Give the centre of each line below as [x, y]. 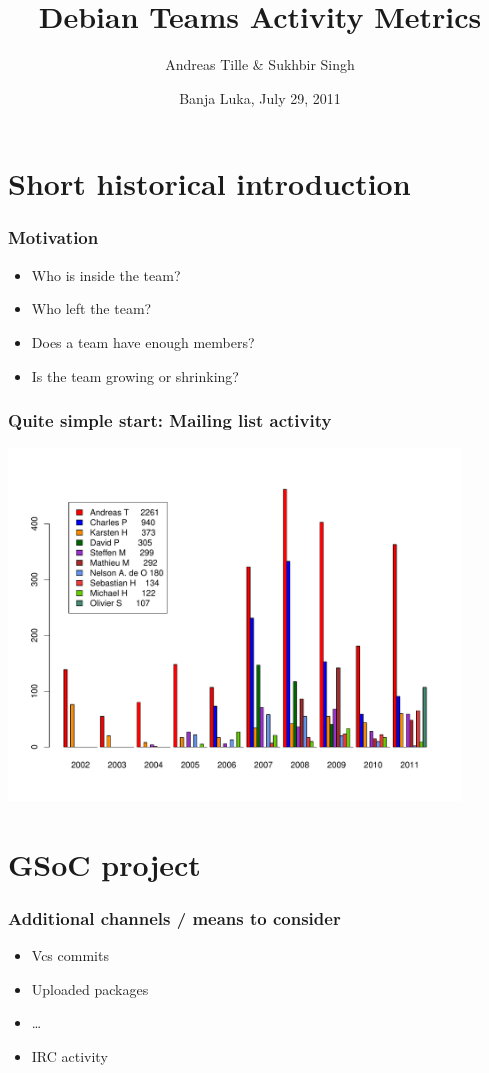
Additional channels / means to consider [174, 917]
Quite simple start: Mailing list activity [170, 420]
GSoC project [104, 863]
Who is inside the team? [106, 274]
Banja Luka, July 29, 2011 [260, 97]
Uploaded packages [90, 988]
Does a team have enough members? [143, 341]
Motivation [53, 237]
